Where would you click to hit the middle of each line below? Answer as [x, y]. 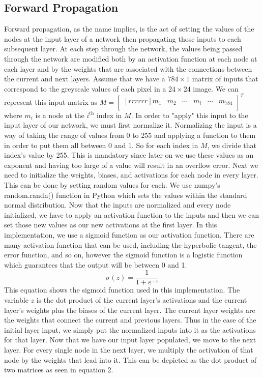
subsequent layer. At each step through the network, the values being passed [123, 49]
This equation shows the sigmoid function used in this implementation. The [122, 290]
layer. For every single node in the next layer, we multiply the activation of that [129, 349]
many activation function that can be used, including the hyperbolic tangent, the [130, 244]
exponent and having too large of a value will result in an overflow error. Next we [131, 165]
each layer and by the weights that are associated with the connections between [128, 68]
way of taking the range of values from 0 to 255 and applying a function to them [130, 135]
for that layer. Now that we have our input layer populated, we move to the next [130, 340]
